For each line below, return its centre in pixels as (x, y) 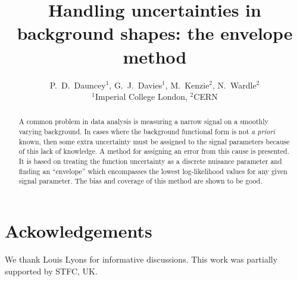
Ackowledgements (79, 231)
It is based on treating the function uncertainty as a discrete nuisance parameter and (150, 161)
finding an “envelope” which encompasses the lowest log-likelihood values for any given (153, 171)
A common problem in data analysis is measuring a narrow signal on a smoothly (143, 121)
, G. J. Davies (136, 85)
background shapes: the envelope (155, 33)
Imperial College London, (141, 97)
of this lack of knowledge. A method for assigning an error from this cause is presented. (154, 151)
